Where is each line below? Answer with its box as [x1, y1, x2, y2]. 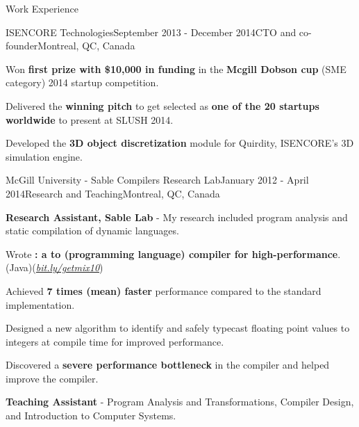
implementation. [6, 297, 75, 312]
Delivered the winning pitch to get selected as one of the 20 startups [6, 98, 319, 113]
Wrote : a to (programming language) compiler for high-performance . [6, 246, 341, 261]
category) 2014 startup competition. [6, 75, 159, 90]
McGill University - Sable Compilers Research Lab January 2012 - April [6, 172, 309, 187]
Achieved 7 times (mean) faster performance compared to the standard [6, 283, 322, 298]
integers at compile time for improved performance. [6, 334, 224, 348]
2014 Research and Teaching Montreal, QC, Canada [6, 186, 220, 200]
